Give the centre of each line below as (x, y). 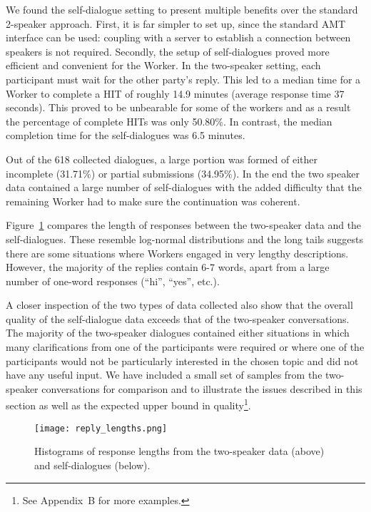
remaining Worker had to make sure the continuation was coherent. (153, 201)
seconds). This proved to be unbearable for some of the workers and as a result (178, 107)
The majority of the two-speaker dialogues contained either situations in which (178, 333)
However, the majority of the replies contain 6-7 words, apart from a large (168, 267)
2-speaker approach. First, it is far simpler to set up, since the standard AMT (176, 23)
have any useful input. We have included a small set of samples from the (164, 375)
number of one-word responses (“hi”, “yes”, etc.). (113, 281)
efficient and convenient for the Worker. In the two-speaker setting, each (163, 65)
